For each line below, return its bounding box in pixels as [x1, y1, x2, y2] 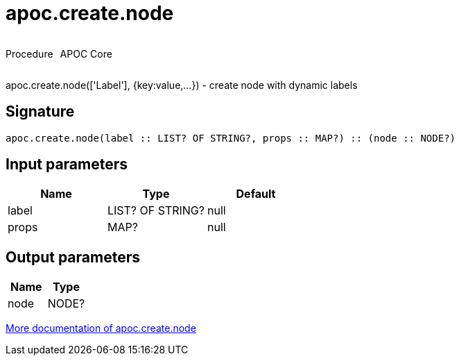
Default [236, 187, 276, 201]
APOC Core [60, 47, 112, 60]
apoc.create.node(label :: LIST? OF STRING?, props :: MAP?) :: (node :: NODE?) [6, 132, 456, 144]
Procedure [6, 47, 53, 60]
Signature [6, 103, 75, 121]
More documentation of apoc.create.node [6, 322, 196, 335]
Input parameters [6, 156, 128, 174]
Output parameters [6, 248, 140, 266]
